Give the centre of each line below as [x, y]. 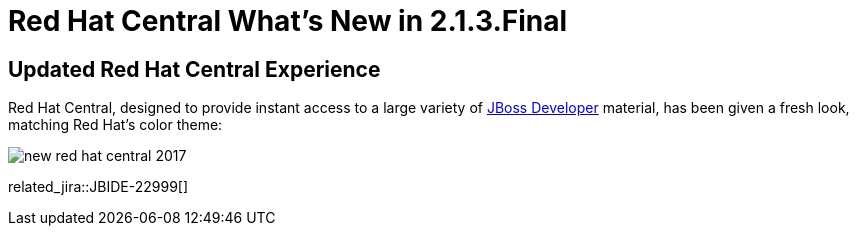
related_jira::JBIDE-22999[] [98, 187]
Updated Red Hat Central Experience [194, 69]
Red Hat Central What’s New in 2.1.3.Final [288, 21]
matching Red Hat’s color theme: [115, 125]
